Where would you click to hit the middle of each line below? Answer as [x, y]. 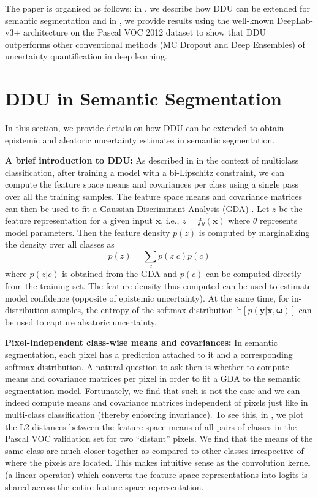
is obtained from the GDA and [120, 274]
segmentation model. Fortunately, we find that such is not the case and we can [153, 390]
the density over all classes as [60, 244]
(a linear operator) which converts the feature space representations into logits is [156, 474]
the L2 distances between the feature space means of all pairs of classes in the [151, 426]
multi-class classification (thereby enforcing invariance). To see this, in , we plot [154, 414]
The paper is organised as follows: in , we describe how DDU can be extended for [157, 8]
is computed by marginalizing [254, 232]
